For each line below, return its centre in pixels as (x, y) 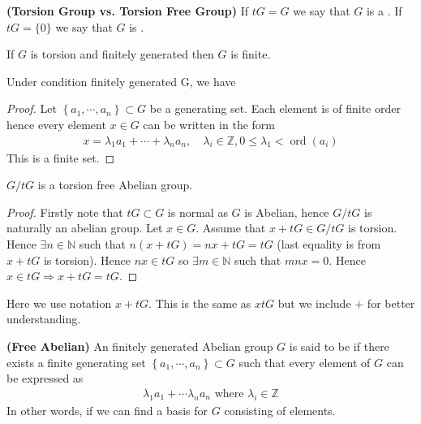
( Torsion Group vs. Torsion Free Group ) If (128, 11)
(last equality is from (329, 243)
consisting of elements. (280, 410)
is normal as (198, 212)
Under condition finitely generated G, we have (121, 81)
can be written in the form (209, 124)
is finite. (251, 54)
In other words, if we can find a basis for (107, 410)
